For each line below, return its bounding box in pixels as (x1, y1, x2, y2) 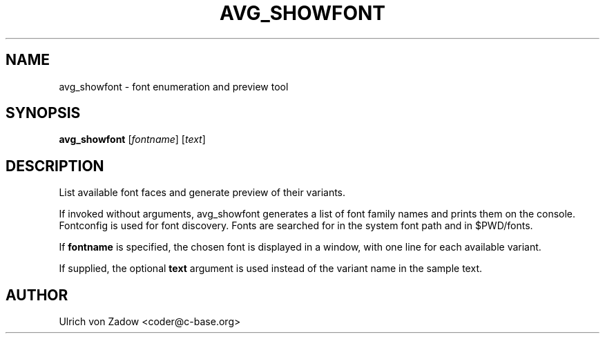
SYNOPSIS (6, 104, 81, 122)
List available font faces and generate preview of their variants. (59, 186, 346, 199)
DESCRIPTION (6, 157, 104, 175)
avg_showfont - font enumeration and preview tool (59, 80, 289, 93)
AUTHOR (6, 286, 68, 304)
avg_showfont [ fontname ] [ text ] (59, 133, 206, 146)
